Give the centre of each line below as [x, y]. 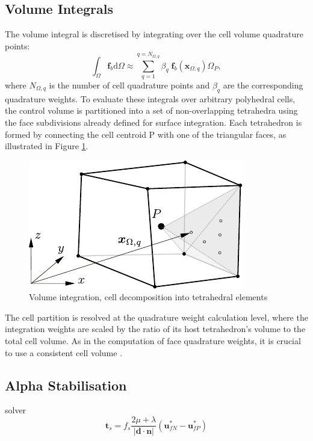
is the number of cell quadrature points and [129, 85]
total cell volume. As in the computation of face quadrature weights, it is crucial [153, 341]
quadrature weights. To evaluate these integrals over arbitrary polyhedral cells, [150, 98]
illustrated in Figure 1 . [47, 146]
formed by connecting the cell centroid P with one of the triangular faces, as [146, 134]
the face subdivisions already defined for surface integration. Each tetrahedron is [153, 122]
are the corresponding [263, 85]
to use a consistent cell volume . [64, 352]
